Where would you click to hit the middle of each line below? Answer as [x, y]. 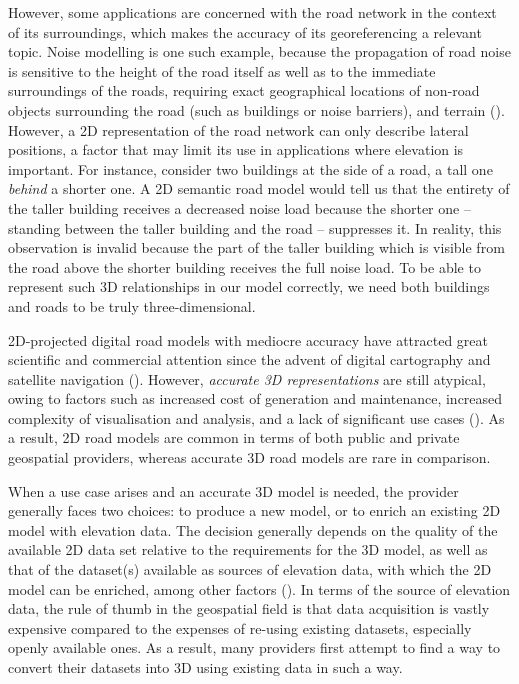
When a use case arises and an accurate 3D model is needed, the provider [233, 490]
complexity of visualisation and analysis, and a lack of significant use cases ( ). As [256, 417]
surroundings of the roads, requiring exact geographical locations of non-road [244, 90]
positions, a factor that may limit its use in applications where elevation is [236, 149]
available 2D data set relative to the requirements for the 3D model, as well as [248, 549]
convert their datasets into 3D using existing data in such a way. [205, 667]
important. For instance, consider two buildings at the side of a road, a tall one [250, 168]
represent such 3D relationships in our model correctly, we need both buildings [249, 286]
